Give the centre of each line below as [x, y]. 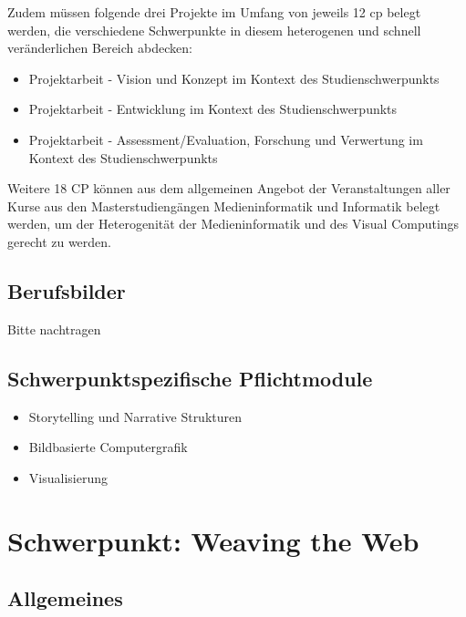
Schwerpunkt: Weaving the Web [213, 540]
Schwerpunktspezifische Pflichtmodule [190, 378]
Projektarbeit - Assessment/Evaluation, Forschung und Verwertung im [226, 139]
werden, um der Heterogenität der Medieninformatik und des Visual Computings [233, 224]
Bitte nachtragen [54, 329]
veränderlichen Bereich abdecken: [100, 48]
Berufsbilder [67, 290]
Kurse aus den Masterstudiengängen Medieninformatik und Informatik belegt [224, 206]
